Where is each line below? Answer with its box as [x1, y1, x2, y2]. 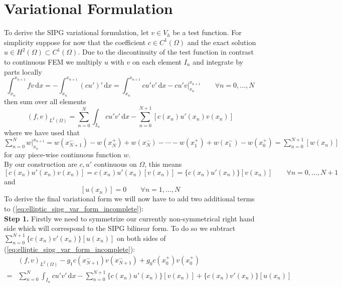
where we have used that [4, 127, 80, 138]
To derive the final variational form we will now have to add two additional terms [4, 193, 255, 204]
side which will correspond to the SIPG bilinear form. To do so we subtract [4, 223, 236, 233]
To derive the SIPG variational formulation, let [4, 27, 149, 38]
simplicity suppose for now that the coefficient [4, 37, 146, 47]
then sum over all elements [4, 96, 86, 106]
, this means [144, 159, 182, 169]
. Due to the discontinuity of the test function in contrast [78, 47, 254, 57]
